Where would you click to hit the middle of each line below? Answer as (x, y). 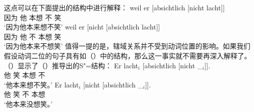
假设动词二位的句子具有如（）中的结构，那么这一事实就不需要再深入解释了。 (127, 55)
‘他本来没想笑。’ (28, 103)
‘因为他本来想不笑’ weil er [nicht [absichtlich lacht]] (82, 27)
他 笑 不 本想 (25, 94)
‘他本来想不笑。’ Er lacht (41, 84)
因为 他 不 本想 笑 (33, 36)
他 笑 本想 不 (25, 75)
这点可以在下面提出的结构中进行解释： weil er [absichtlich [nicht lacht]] (114, 7)
